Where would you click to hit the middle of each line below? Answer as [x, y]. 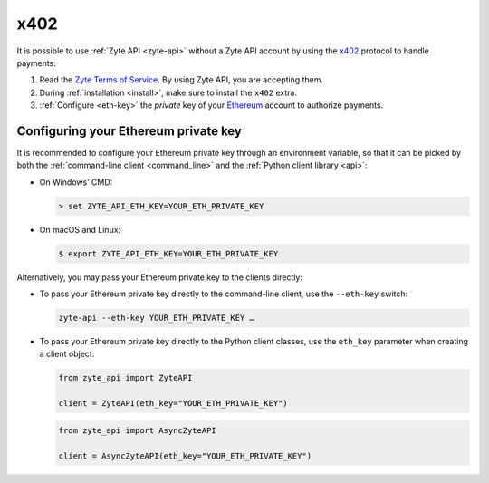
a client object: [67, 354]
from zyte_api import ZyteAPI [125, 378]
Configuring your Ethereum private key [129, 131]
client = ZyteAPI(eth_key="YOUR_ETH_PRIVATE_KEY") [173, 404]
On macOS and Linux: [80, 229]
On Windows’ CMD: [76, 182]
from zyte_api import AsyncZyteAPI [137, 430]
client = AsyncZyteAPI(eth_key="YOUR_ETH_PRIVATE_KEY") [185, 456]
